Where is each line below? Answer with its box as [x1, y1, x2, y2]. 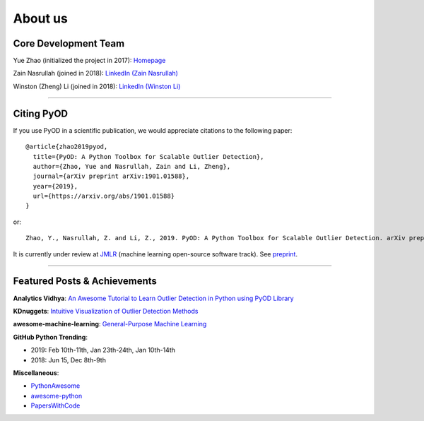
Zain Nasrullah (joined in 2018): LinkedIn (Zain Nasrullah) [13, 69, 178, 78]
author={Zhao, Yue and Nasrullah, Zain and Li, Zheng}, [33, 162, 231, 170]
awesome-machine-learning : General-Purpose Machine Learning [13, 320, 207, 328]
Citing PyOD [13, 107, 69, 119]
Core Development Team [13, 37, 125, 49]
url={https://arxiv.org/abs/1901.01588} [33, 192, 175, 201]
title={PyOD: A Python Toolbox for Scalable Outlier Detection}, [33, 153, 264, 160]
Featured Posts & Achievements [13, 275, 157, 287]
